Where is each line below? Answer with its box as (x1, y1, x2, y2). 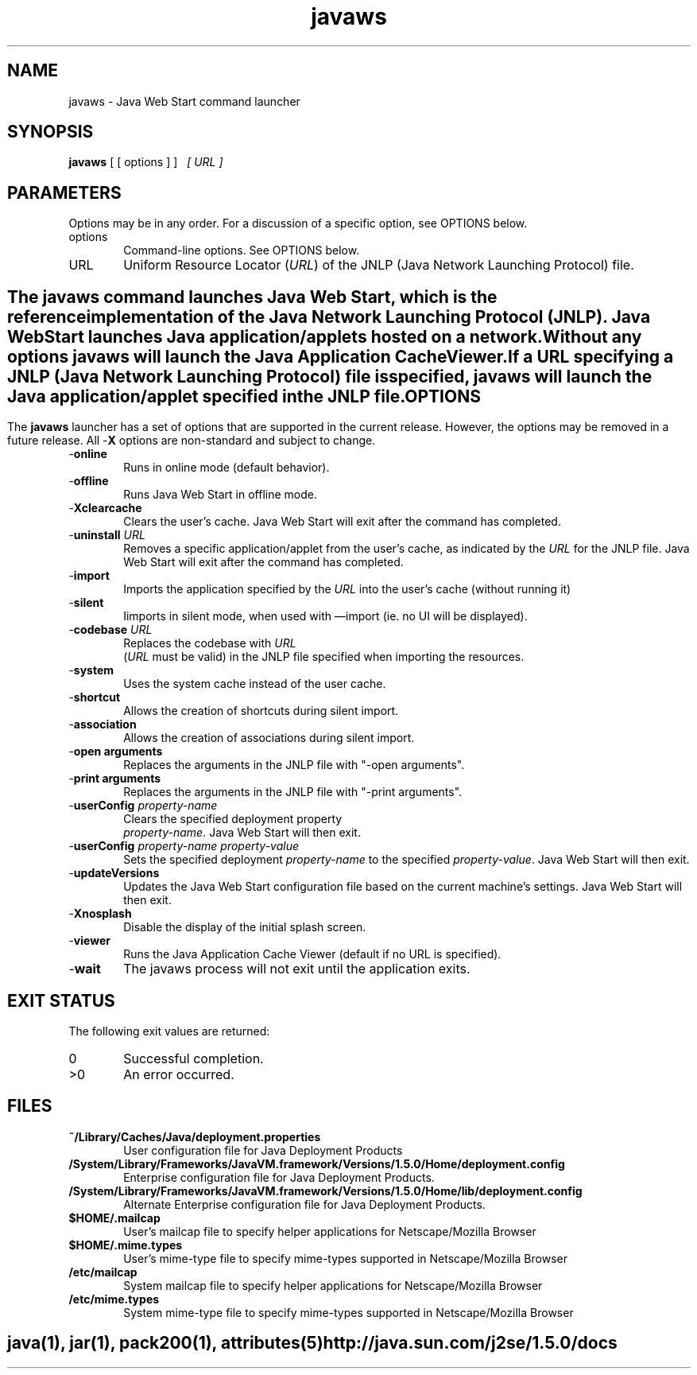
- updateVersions (68, 866, 160, 880)
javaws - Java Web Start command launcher (68, 94, 300, 108)
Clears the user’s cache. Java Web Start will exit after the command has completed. (123, 515, 561, 529)
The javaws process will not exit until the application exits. (123, 961, 470, 977)
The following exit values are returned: (68, 1023, 270, 1038)
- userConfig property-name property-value (68, 839, 300, 853)
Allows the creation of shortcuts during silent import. (123, 704, 399, 718)
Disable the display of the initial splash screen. (123, 920, 366, 934)
